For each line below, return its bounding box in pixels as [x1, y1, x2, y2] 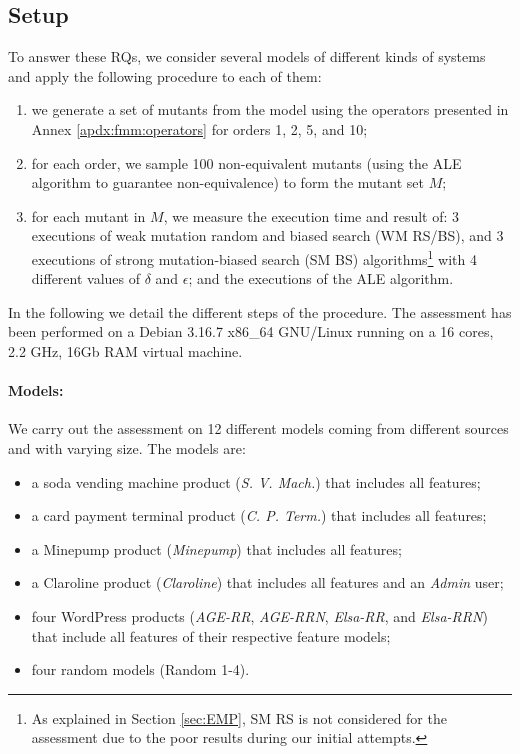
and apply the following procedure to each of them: [8, 65, 322, 86]
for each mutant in [31, 205, 146, 226]
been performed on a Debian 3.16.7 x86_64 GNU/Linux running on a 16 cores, [8, 321, 494, 342]
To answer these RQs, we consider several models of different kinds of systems [8, 46, 486, 67]
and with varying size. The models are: [8, 437, 246, 458]
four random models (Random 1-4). [31, 659, 250, 680]
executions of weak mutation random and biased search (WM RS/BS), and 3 [31, 225, 504, 246]
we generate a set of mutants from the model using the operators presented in [31, 99, 509, 120]
